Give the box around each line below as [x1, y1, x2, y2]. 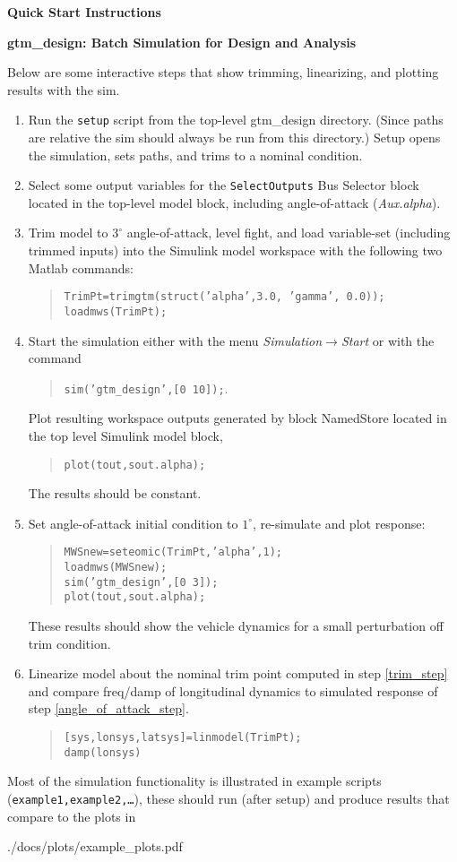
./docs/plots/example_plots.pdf [7, 837, 183, 856]
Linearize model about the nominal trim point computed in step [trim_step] [28, 664, 448, 683]
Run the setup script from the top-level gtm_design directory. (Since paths [28, 110, 444, 129]
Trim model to [28, 223, 108, 242]
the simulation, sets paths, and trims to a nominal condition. [28, 145, 363, 164]
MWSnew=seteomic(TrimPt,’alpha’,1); [64, 546, 282, 559]
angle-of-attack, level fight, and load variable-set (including [126, 223, 451, 242]
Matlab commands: [28, 258, 134, 277]
